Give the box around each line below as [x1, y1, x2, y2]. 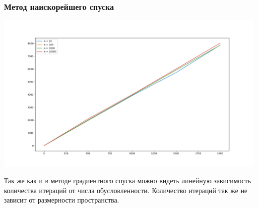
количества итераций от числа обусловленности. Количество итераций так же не [4, 185, 248, 195]
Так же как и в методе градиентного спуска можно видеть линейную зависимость [4, 175, 251, 186]
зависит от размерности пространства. [4, 195, 119, 205]
